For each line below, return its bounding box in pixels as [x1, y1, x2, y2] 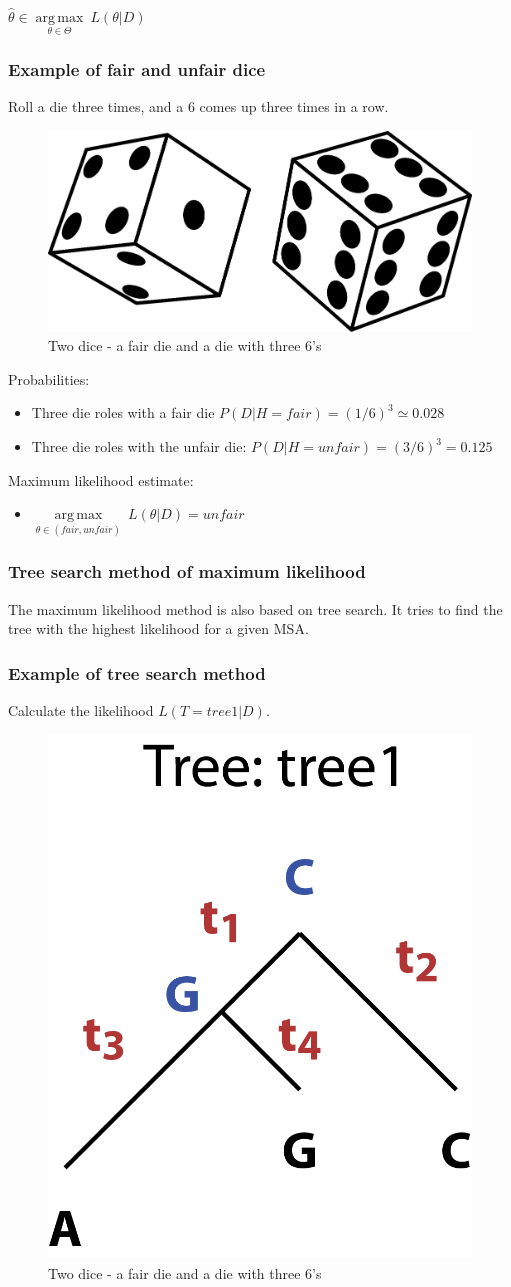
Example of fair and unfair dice [8, 57, 266, 82]
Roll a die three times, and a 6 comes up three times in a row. [8, 96, 389, 117]
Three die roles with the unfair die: [31, 436, 247, 456]
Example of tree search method [8, 660, 266, 685]
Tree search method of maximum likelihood [8, 559, 366, 584]
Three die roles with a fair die [31, 402, 215, 423]
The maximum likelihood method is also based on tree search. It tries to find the [8, 598, 503, 619]
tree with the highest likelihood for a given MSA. [8, 618, 309, 639]
